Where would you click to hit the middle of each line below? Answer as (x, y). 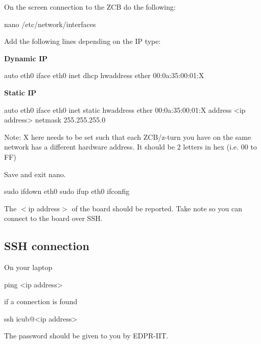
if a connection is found (41, 301)
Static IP (20, 92)
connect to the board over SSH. (53, 218)
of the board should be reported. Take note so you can (157, 208)
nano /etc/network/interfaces (50, 24)
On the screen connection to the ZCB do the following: (90, 7)
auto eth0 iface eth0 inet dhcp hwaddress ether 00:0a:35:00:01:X (104, 75)
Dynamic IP (26, 58)
